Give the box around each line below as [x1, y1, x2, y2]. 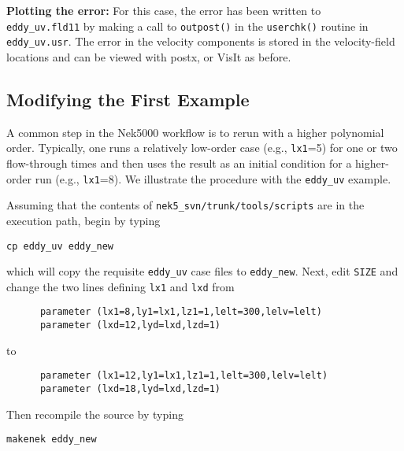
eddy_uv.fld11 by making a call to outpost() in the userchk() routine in [6, 17, 369, 34]
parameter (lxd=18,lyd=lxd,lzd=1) [39, 383, 221, 395]
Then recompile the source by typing [6, 405, 183, 422]
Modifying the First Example [6, 87, 250, 111]
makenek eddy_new [6, 434, 97, 445]
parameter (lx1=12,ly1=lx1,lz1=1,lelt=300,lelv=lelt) [39, 370, 328, 382]
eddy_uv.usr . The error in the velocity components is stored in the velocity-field [6, 33, 395, 50]
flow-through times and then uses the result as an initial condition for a [6, 155, 352, 172]
